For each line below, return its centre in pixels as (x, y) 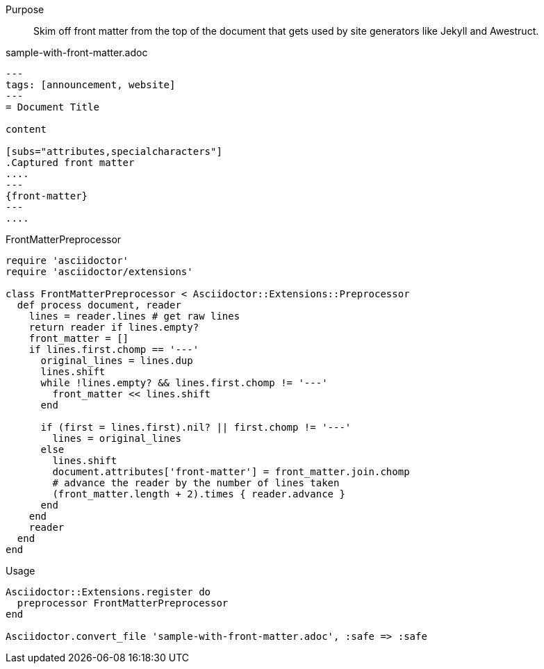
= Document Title (52, 107)
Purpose (25, 9)
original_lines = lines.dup (117, 361)
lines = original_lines (117, 438)
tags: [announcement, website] (91, 85)
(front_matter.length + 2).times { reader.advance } (199, 494)
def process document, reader (99, 305)
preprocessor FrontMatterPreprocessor (123, 603)
